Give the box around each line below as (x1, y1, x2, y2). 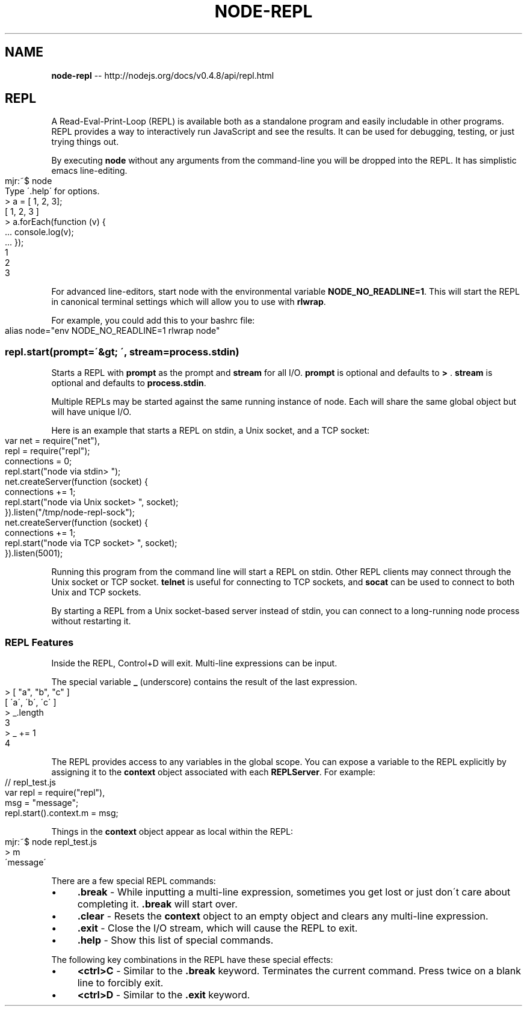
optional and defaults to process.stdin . (51, 378, 206, 389)
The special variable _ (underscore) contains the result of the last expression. (51, 676, 357, 687)
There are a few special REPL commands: (51, 875, 216, 886)
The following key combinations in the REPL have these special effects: (51, 954, 333, 965)
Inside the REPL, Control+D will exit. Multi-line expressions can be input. (51, 657, 337, 668)
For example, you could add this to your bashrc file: (51, 315, 255, 326)
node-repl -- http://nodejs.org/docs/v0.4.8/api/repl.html (51, 70, 274, 81)
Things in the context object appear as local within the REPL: (51, 826, 294, 837)
